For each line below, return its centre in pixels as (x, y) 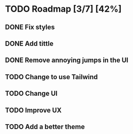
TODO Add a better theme (45, 126)
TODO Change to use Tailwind (52, 77)
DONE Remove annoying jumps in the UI (67, 60)
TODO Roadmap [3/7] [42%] (63, 9)
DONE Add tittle (29, 43)
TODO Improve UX (33, 110)
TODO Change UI (31, 94)
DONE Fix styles (30, 27)
